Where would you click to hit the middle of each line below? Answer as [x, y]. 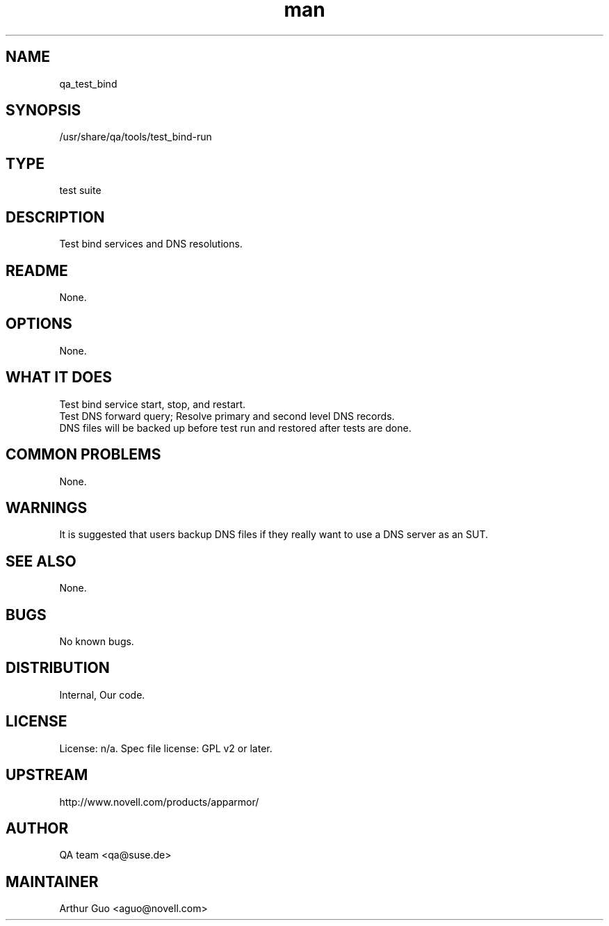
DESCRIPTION [55, 217]
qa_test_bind [88, 83]
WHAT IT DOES [59, 377]
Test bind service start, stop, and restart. [153, 404]
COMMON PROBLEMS [83, 455]
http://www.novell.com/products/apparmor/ [159, 802]
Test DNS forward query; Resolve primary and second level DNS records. [227, 416]
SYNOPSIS [43, 111]
